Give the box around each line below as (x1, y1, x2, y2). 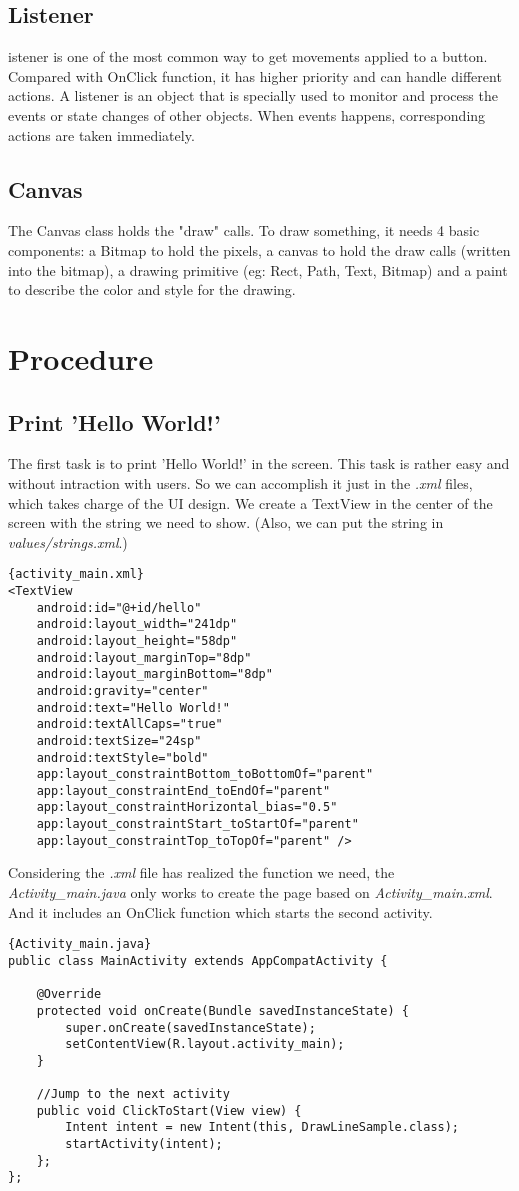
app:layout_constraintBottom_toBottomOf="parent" (36, 767, 374, 782)
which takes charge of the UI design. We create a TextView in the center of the (8, 492, 493, 513)
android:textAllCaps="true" (36, 717, 223, 732)
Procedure (8, 337, 154, 378)
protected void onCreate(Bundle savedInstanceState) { (36, 1003, 409, 1018)
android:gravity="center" (36, 683, 209, 698)
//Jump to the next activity (36, 1087, 230, 1102)
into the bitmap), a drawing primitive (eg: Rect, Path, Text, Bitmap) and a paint (8, 259, 508, 280)
